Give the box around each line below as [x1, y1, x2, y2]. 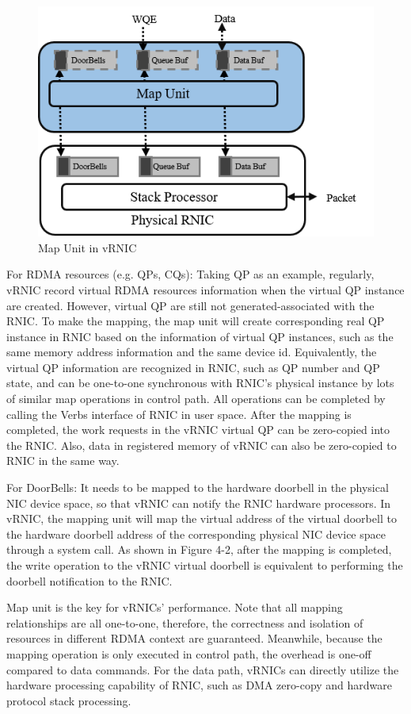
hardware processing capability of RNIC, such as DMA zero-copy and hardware [6, 677, 393, 693]
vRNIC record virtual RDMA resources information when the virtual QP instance [6, 281, 405, 297]
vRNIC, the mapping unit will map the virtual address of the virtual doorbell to [6, 510, 397, 527]
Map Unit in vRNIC [38, 239, 137, 255]
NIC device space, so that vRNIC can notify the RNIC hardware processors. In [6, 494, 391, 511]
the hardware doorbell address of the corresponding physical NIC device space [6, 525, 386, 542]
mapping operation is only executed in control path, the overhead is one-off [6, 645, 371, 662]
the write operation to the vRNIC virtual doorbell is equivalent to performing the [6, 557, 403, 574]
